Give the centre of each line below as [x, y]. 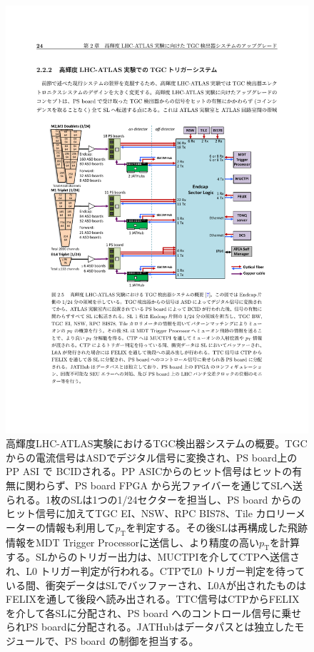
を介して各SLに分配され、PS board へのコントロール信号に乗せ [154, 612]
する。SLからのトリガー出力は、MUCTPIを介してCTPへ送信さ [153, 557]
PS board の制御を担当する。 [132, 641]
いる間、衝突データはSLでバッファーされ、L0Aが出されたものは [156, 585]
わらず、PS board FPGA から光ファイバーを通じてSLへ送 [169, 485]
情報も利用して [80, 527]
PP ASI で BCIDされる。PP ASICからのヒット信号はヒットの [149, 471]
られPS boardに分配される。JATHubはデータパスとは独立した [150, 627]
